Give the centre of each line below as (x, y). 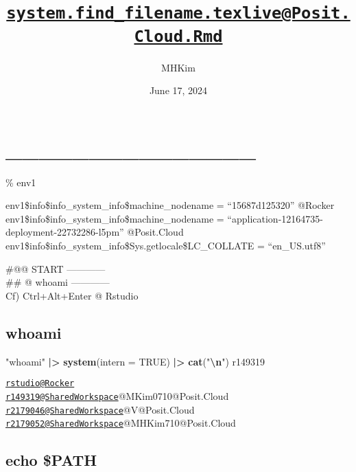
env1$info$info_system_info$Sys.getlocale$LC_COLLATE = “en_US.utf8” (166, 246)
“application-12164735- (275, 218)
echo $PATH (51, 460)
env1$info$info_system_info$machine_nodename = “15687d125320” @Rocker (170, 205)
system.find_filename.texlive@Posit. (178, 13)
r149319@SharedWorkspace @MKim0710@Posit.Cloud (117, 395)
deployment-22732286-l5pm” (65, 232)
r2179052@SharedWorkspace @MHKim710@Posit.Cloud (121, 423)
